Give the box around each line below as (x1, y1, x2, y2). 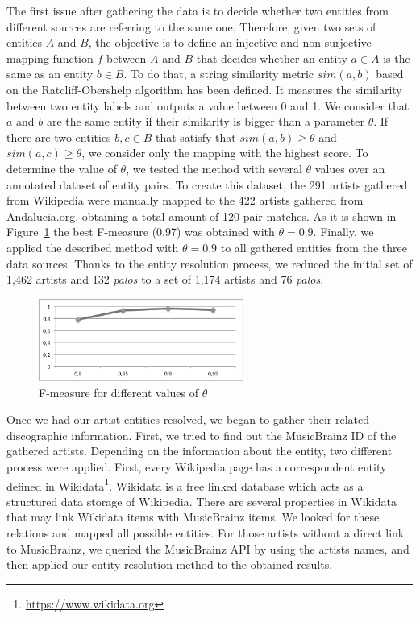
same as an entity (6, 65, 94, 82)
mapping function (6, 49, 94, 66)
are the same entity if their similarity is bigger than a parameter (46, 113, 364, 130)
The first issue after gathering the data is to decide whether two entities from (6, 2, 389, 19)
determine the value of (6, 160, 117, 176)
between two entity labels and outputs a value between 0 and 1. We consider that (6, 97, 410, 114)
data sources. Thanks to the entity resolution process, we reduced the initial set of (6, 255, 413, 272)
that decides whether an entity (196, 49, 347, 66)
